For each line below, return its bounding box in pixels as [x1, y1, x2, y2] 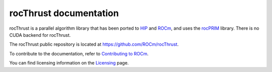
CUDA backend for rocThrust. [9, 32, 71, 38]
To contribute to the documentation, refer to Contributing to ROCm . [9, 50, 149, 56]
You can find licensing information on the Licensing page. [9, 60, 129, 66]
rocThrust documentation [9, 8, 119, 19]
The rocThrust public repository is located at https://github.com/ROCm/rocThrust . [9, 41, 179, 47]
